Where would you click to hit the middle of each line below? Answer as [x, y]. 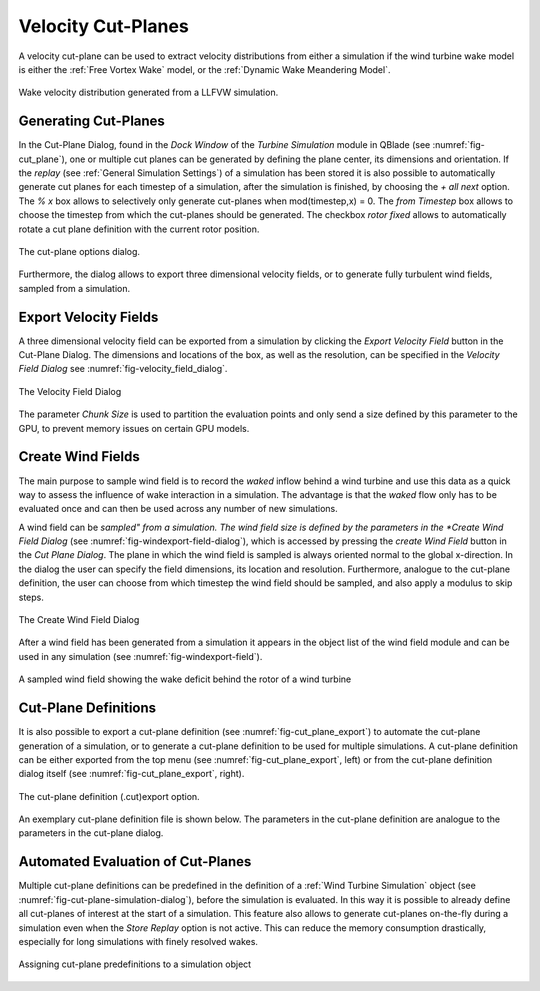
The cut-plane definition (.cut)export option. [109, 796]
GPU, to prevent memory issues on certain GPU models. [134, 428]
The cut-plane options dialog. [79, 251]
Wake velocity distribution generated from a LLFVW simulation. [148, 92]
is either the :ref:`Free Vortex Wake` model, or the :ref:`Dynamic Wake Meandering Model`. [204, 69]
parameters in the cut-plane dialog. [91, 833]
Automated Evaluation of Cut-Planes [135, 861]
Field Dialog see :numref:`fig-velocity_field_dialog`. [123, 369]
